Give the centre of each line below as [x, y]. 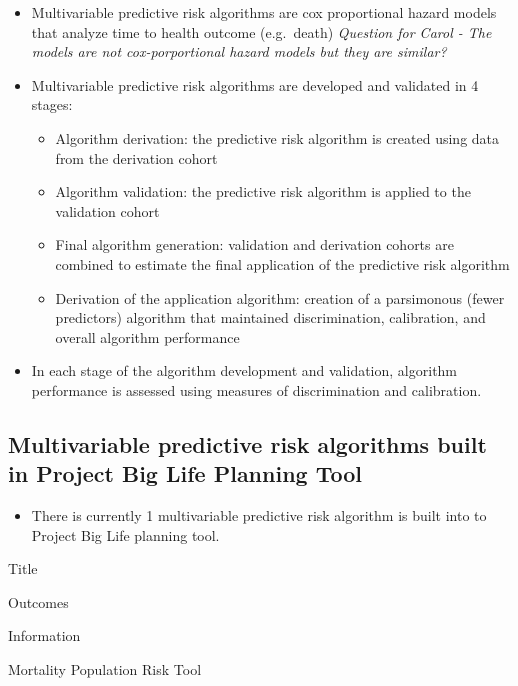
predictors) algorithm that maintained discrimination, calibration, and [270, 317]
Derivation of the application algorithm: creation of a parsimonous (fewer [280, 297]
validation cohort [107, 210]
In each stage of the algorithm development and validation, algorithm [244, 370]
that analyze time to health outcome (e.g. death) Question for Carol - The [261, 31]
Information [44, 635]
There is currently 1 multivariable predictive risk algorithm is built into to [259, 515]
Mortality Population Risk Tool [105, 669]
